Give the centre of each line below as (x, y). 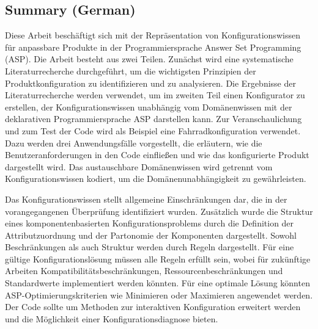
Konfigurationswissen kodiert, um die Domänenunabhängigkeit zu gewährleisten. (156, 179)
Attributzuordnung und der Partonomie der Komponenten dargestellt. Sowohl (151, 235)
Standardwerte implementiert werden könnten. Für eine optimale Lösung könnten (157, 283)
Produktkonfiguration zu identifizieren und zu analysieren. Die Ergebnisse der (150, 83)
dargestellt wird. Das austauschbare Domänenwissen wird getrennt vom (139, 166)
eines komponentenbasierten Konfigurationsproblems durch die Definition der (150, 223)
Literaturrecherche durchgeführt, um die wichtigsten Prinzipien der (131, 70)
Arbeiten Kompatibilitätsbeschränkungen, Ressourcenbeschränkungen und (144, 271)
